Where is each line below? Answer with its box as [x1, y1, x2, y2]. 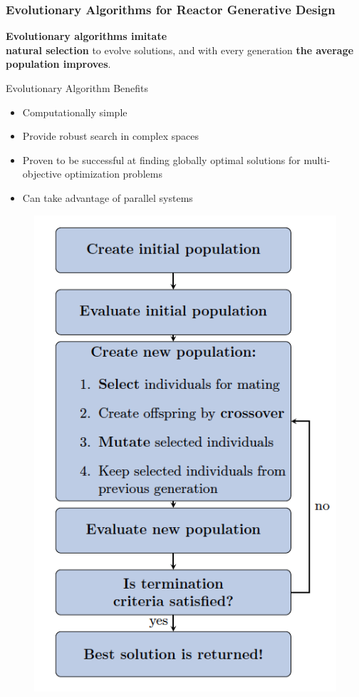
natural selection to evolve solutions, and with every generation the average [6, 42, 354, 57]
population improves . [6, 56, 111, 71]
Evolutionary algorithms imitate [6, 29, 167, 44]
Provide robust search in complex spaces [22, 128, 199, 143]
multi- [303, 152, 331, 167]
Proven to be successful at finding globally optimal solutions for [22, 152, 301, 167]
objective [22, 166, 62, 181]
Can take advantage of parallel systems [22, 190, 193, 205]
